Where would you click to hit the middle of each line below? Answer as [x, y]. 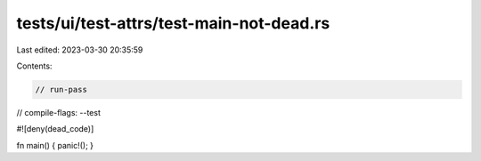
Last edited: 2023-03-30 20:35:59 [80, 50]
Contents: [34, 66]
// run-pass [61, 89]
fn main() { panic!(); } [55, 145]
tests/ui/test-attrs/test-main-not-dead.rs [173, 23]
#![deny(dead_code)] [55, 129]
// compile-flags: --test [59, 112]
